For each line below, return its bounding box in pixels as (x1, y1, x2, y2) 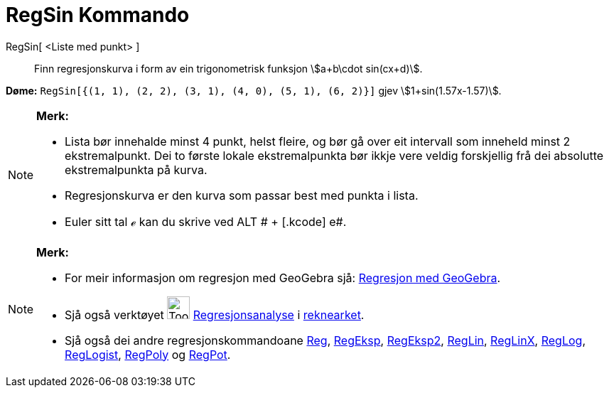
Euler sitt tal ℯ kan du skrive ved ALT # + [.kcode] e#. (65, 214, 347, 229)
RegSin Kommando (6, 3, 190, 27)
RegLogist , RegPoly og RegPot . (65, 347, 231, 362)
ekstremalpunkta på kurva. (65, 162, 208, 177)
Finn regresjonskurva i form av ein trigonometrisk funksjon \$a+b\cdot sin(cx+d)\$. (34, 62, 423, 75)
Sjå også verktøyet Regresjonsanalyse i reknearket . (65, 307, 365, 322)
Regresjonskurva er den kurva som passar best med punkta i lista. (65, 188, 419, 203)
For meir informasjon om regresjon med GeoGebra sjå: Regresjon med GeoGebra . (65, 270, 501, 285)
